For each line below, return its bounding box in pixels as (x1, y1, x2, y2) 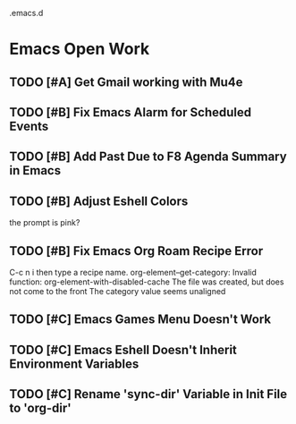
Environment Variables (9, 356, 140, 371)
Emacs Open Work (9, 39, 150, 59)
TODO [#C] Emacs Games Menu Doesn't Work (9, 312, 272, 327)
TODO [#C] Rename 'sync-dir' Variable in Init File (9, 386, 288, 402)
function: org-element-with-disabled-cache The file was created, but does (9, 276, 284, 287)
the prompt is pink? (9, 217, 80, 228)
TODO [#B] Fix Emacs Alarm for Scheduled (9, 105, 252, 120)
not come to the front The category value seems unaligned (9, 285, 226, 296)
